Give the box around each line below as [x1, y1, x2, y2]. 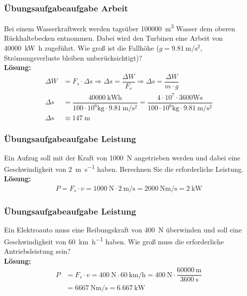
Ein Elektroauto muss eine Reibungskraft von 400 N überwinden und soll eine [4, 224, 242, 235]
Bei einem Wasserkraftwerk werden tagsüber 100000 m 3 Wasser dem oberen [4, 22, 235, 33]
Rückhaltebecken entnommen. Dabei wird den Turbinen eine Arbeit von [4, 33, 223, 43]
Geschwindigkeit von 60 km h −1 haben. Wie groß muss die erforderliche [4, 234, 224, 246]
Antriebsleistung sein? [4, 246, 71, 256]
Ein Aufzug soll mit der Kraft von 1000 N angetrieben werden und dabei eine [4, 152, 241, 162]
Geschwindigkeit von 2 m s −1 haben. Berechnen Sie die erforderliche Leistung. [4, 162, 244, 174]
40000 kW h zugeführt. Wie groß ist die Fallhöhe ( [4, 43, 159, 53]
